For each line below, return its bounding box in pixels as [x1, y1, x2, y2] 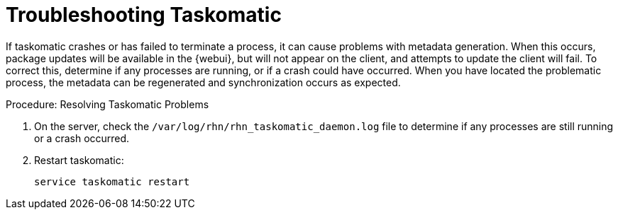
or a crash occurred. [34, 132, 130, 144]
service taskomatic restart [34, 175, 190, 187]
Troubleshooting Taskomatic [6, 3, 282, 27]
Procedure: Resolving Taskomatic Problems [6, 98, 209, 110]
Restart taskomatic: [34, 153, 124, 166]
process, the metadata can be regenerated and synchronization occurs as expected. [6, 76, 401, 88]
